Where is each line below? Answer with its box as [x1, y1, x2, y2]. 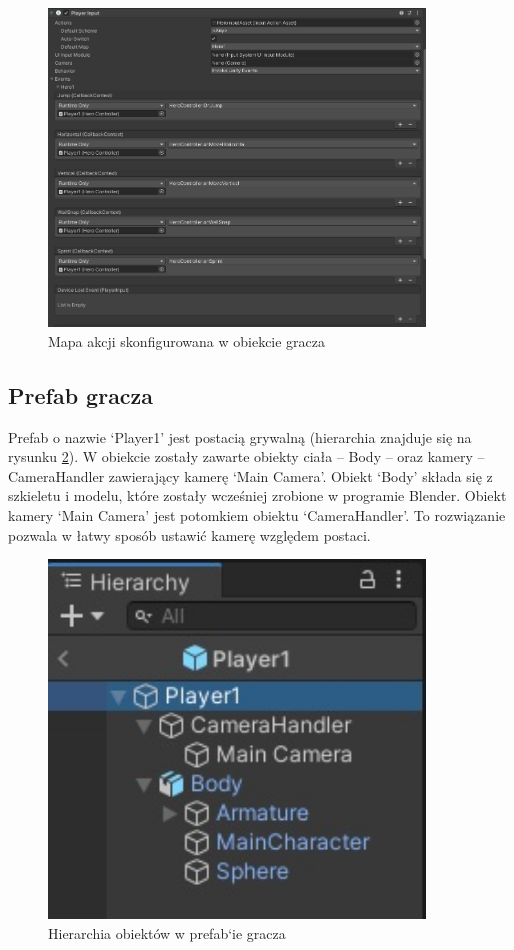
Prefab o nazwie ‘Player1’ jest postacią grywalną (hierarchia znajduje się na [8, 426, 472, 447]
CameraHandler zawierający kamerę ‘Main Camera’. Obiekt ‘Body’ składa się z [8, 465, 493, 486]
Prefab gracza [8, 379, 154, 410]
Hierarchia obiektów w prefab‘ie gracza [48, 922, 286, 943]
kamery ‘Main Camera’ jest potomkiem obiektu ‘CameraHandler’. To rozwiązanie [8, 505, 506, 526]
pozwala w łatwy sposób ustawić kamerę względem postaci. [8, 524, 371, 545]
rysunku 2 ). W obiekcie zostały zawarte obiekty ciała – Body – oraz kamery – [8, 446, 485, 467]
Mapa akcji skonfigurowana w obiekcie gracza [48, 330, 326, 351]
